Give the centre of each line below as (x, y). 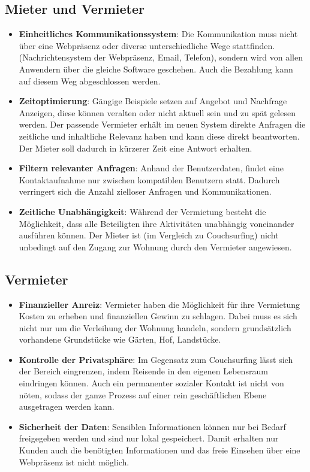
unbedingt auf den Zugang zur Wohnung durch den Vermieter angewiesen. (155, 246)
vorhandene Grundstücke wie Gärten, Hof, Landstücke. (120, 339)
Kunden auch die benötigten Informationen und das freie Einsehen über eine (159, 450)
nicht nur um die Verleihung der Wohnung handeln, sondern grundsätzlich (155, 327)
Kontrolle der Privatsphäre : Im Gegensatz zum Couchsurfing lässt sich (156, 359)
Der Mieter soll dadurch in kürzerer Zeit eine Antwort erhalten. (136, 148)
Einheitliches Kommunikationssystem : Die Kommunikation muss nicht (158, 34)
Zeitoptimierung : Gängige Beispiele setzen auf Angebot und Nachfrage (153, 101)
